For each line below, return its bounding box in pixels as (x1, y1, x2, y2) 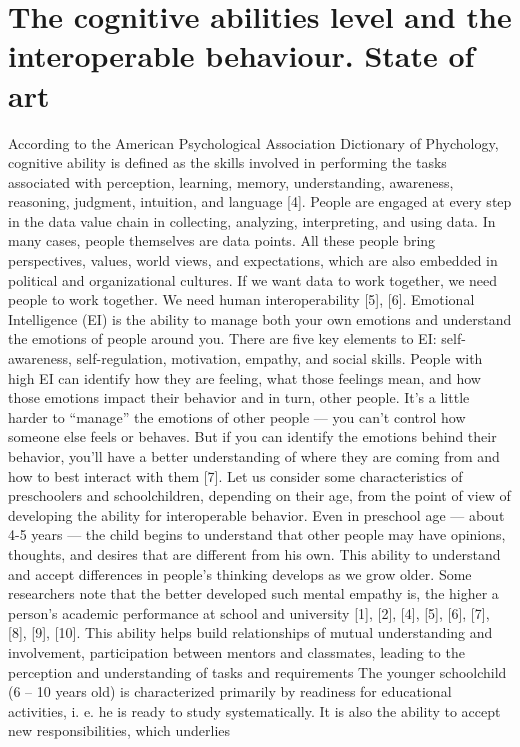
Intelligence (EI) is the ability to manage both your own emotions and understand (8, 308, 512, 329)
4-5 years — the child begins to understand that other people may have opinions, (8, 524, 506, 545)
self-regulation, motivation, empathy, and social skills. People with (76, 348, 483, 369)
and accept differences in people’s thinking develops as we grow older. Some (8, 563, 472, 584)
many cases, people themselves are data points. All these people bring (8, 230, 436, 251)
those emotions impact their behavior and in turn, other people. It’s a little (8, 387, 470, 408)
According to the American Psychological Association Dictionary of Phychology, (8, 132, 499, 153)
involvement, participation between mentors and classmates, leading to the (8, 641, 465, 662)
